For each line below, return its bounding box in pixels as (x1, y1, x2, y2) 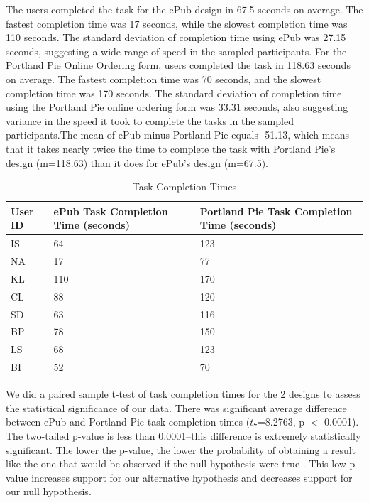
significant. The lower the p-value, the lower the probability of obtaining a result (6, 442, 356, 457)
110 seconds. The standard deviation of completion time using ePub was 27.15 (6, 30, 346, 45)
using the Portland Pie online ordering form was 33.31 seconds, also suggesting (6, 99, 348, 114)
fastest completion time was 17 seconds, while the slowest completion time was (6, 16, 348, 31)
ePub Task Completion (53, 203, 168, 218)
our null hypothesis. (6, 484, 92, 499)
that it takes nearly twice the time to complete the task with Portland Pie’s (6, 141, 336, 156)
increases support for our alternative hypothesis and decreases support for (31, 470, 353, 485)
